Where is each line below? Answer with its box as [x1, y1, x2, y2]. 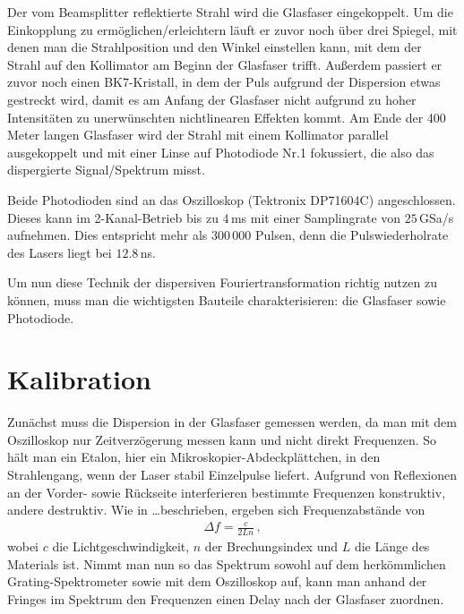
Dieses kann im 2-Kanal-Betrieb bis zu [7, 208, 219, 226]
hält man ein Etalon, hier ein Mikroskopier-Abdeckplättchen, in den [7, 448, 381, 466]
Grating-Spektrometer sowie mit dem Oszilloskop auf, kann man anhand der [7, 572, 427, 591]
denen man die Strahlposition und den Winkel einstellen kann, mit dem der [7, 38, 422, 56]
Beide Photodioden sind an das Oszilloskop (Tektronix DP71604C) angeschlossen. [7, 190, 456, 209]
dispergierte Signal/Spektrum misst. [7, 160, 205, 179]
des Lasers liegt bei [7, 243, 112, 261]
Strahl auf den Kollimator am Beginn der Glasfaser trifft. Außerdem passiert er [7, 55, 443, 73]
